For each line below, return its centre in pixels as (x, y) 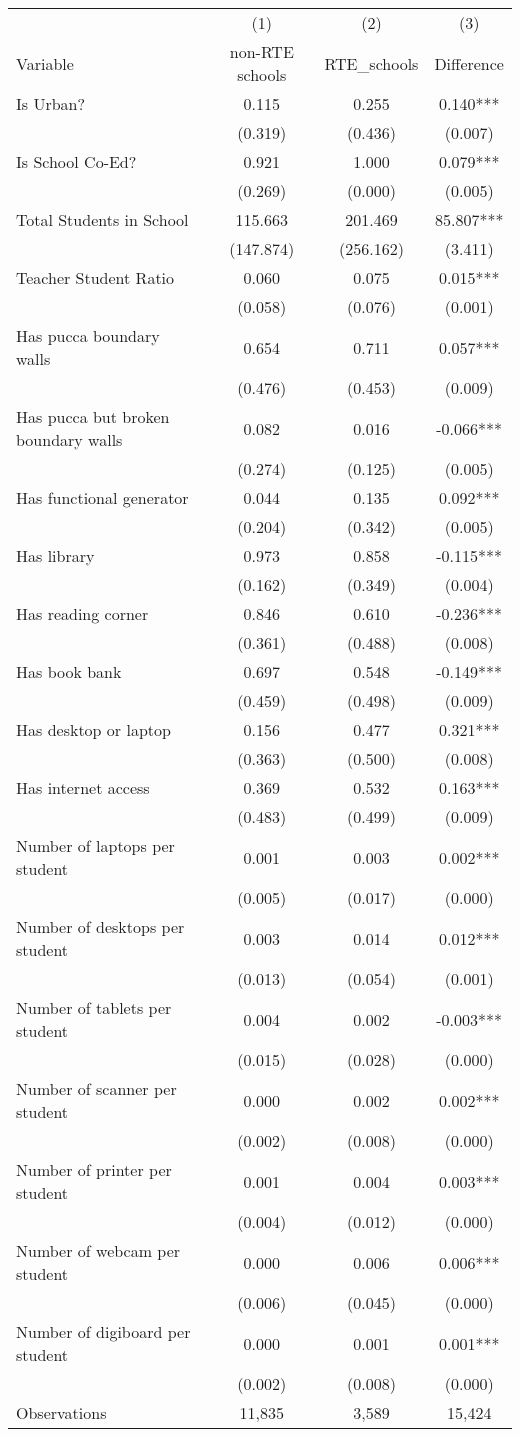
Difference (469, 63)
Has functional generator (102, 497)
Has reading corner (82, 613)
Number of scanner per (96, 1088)
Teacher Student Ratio (95, 277)
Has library (55, 555)
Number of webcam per (98, 1250)
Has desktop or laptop (93, 729)
